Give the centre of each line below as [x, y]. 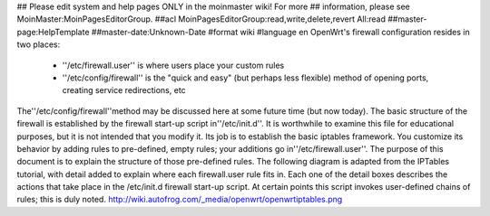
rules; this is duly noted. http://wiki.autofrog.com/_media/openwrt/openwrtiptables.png [180, 200]
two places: [39, 44]
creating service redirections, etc [124, 90]
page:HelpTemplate [53, 32]
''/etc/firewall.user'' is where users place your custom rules [173, 65]
